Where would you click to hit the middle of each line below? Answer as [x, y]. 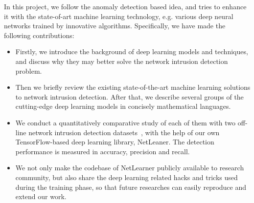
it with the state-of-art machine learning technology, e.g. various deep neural [119, 16]
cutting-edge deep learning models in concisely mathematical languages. [123, 106]
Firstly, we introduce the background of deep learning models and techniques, [132, 51]
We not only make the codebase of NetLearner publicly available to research [130, 168]
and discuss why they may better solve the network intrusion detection [122, 61]
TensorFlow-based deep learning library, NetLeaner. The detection [115, 142]
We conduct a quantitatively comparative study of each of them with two [126, 122]
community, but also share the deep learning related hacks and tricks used [127, 177]
